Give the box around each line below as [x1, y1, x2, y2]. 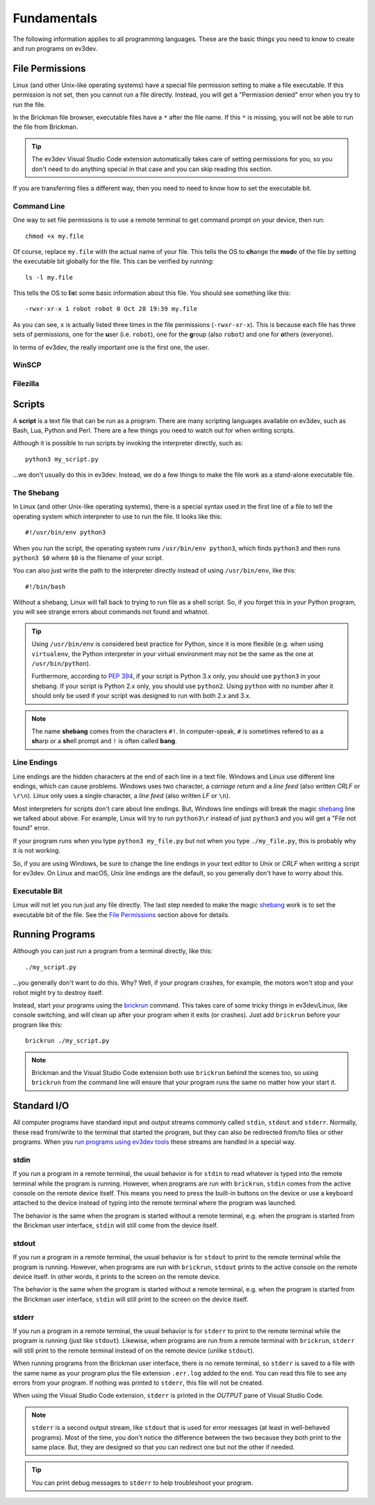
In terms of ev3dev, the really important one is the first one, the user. [12, 343, 210, 351]
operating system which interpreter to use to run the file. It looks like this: [12, 512, 222, 520]
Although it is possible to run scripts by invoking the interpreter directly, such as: [12, 439, 243, 447]
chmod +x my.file [25, 232, 84, 240]
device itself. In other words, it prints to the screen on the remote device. [12, 1273, 222, 1281]
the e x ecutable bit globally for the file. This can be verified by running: [12, 257, 215, 266]
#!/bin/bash [25, 582, 66, 591]
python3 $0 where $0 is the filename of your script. [12, 553, 164, 562]
